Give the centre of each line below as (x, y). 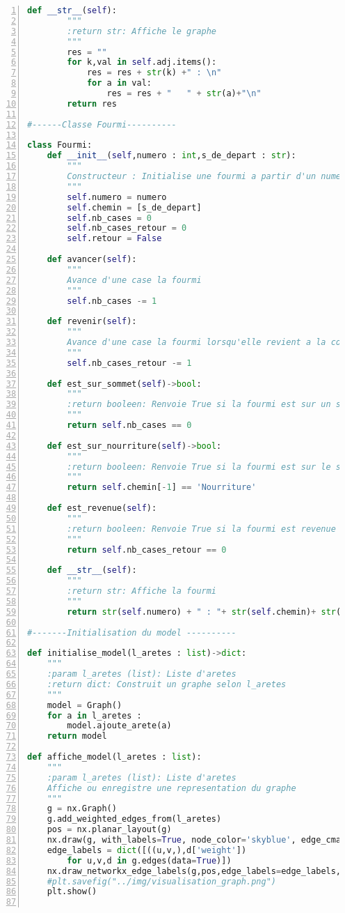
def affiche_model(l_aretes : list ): (114, 757)
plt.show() (72, 892)
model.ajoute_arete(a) (119, 726)
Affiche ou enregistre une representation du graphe (171, 788)
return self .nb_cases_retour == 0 (147, 550)
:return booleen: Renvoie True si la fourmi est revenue (201, 529)
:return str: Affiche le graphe (142, 31)
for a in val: (119, 83)
